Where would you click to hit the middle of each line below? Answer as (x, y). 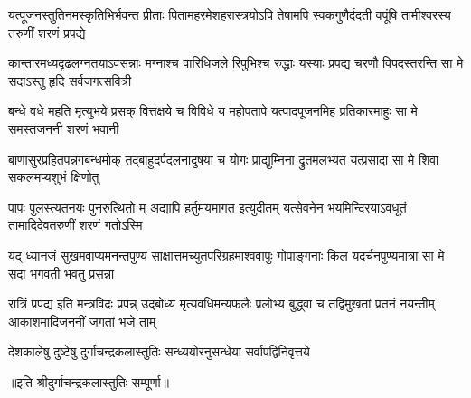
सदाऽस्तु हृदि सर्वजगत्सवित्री (70, 80)
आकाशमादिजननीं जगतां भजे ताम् (82, 321)
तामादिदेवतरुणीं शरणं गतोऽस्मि (75, 225)
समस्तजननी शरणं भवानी (64, 128)
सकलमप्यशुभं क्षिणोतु (54, 177)
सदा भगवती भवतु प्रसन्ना (61, 273)
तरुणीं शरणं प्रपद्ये (47, 32)
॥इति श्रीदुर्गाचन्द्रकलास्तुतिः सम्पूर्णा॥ (89, 381)
